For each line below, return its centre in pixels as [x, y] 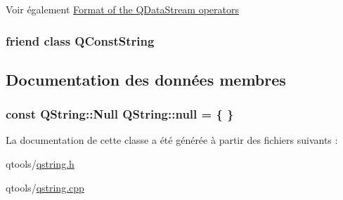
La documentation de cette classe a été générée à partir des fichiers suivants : [172, 140]
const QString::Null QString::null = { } [120, 114]
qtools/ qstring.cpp [45, 187]
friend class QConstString [80, 40]
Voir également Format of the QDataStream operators [123, 9]
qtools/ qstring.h [40, 164]
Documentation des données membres [146, 79]
